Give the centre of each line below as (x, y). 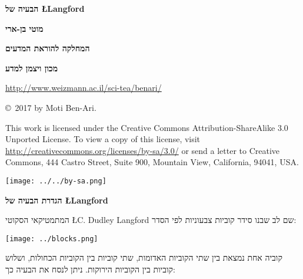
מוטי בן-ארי (24, 28)
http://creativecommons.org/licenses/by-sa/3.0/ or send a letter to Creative (143, 150)
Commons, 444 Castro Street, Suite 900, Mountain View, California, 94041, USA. (152, 162)
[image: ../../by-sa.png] (56, 181)
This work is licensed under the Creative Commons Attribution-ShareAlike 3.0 (147, 127)
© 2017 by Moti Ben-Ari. (51, 107)
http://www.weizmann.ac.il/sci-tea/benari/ (84, 88)
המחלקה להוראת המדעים (48, 48)
